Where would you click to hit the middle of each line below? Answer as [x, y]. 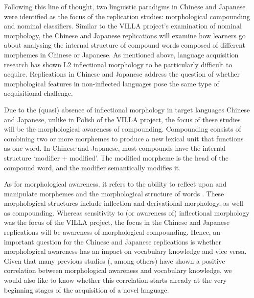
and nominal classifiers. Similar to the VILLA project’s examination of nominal [123, 26]
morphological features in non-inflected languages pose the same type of [112, 83]
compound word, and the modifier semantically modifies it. [92, 167]
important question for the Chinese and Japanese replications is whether [113, 241]
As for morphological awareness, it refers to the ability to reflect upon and [115, 184]
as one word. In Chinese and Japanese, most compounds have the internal [115, 148]
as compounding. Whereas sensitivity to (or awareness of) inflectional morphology [127, 212]
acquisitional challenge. [38, 93]
